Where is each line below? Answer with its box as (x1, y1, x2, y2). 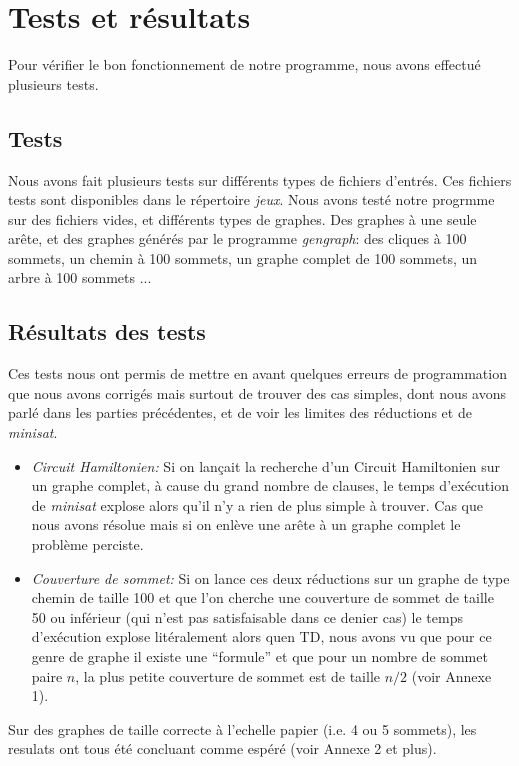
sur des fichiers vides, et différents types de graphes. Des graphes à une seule (8, 208, 477, 229)
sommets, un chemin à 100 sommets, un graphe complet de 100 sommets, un (8, 247, 478, 268)
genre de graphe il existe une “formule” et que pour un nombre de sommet (31, 646, 488, 666)
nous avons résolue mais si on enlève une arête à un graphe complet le (31, 514, 461, 535)
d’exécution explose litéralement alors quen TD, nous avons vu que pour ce (31, 626, 492, 647)
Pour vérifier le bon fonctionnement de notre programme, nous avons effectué (8, 54, 481, 75)
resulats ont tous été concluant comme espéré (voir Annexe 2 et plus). (8, 738, 437, 759)
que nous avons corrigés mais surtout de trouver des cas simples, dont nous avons (8, 382, 506, 403)
